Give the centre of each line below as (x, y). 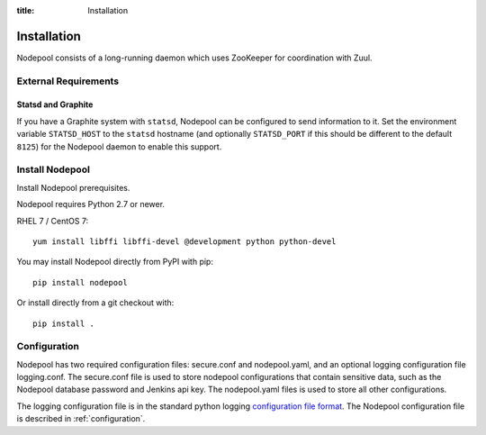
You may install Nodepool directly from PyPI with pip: (115, 262)
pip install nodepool (80, 282)
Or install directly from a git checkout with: (95, 303)
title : (26, 10)
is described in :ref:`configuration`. (81, 419)
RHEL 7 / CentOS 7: (53, 221)
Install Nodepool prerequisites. (73, 187)
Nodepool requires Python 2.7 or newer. (91, 204)
